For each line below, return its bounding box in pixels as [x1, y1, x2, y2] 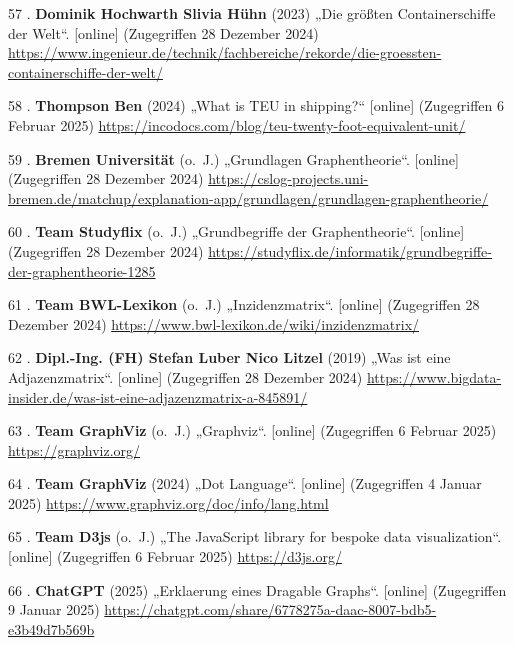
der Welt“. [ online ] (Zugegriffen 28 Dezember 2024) [8, 22, 319, 43]
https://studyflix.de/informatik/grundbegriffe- [208, 240, 492, 261]
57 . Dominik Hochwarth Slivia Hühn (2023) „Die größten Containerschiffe [8, 3, 496, 23]
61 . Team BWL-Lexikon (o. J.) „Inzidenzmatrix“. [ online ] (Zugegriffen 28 [8, 294, 480, 315]
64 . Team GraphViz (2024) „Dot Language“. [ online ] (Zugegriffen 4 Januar [8, 473, 482, 494]
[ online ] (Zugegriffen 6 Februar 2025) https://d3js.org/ [8, 546, 342, 567]
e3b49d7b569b [8, 618, 95, 639]
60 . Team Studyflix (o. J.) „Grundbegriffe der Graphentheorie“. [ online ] [8, 221, 465, 242]
